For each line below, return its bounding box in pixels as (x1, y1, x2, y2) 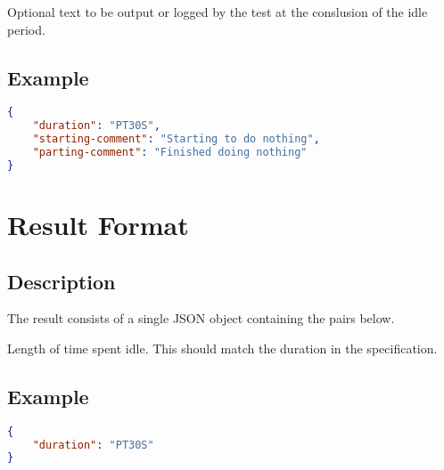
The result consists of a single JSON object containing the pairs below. (7, 309, 395, 328)
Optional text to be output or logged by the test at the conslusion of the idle (7, 3, 428, 20)
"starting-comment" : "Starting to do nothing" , (32, 133, 320, 146)
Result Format (7, 206, 189, 242)
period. (7, 20, 45, 38)
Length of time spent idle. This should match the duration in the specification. (7, 338, 438, 357)
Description (7, 267, 116, 295)
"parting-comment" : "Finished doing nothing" (32, 146, 308, 159)
